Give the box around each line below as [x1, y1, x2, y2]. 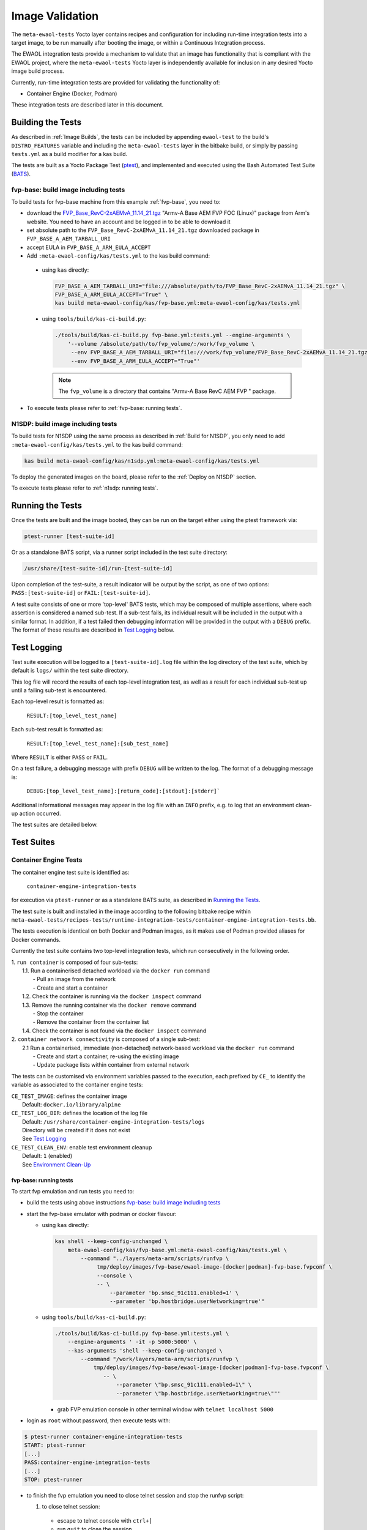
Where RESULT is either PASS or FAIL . [11, 753, 108, 761]
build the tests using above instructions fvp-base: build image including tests [26, 1199, 221, 1206]
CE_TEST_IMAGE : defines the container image [11, 1092, 128, 1100]
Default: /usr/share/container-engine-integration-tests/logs [22, 1118, 205, 1125]
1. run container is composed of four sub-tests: [11, 958, 138, 966]
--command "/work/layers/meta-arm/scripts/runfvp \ [80, 1356, 239, 1363]
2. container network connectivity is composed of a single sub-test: [11, 1036, 201, 1043]
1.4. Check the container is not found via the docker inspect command [22, 1027, 207, 1034]
